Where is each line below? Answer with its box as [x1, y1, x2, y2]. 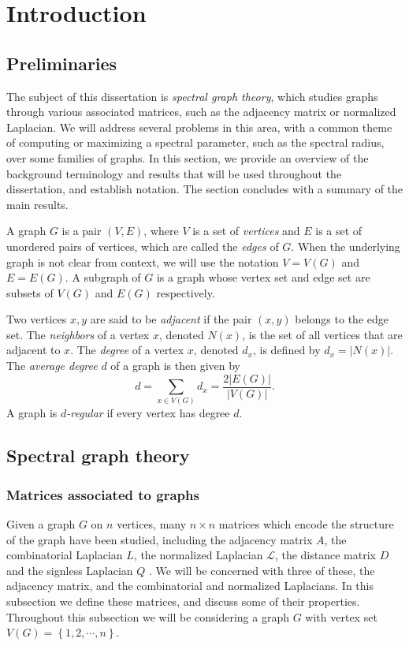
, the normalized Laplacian [133, 547, 263, 563]
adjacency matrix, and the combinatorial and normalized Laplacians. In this [6, 577, 374, 594]
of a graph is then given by [110, 357, 240, 374]
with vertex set [305, 608, 377, 625]
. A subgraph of [65, 269, 141, 286]
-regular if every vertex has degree [66, 405, 230, 421]
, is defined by [252, 342, 321, 358]
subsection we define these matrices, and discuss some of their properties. [6, 593, 360, 610]
